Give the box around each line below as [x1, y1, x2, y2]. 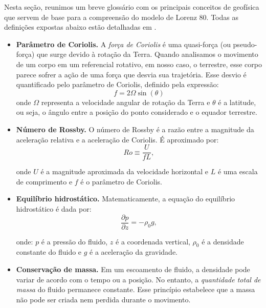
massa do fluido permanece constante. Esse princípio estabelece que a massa [16, 284, 255, 295]
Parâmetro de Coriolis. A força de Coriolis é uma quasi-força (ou [16, 38, 231, 49]
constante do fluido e [16, 247, 82, 257]
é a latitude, [218, 96, 256, 107]
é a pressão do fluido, [41, 236, 108, 247]
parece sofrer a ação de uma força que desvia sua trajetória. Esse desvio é [16, 69, 247, 79]
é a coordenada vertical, [116, 236, 190, 247]
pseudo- [233, 38, 257, 49]
